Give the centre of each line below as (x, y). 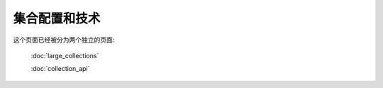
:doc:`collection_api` (60, 69)
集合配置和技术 (57, 18)
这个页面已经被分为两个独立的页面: (64, 40)
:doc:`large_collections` (65, 55)
